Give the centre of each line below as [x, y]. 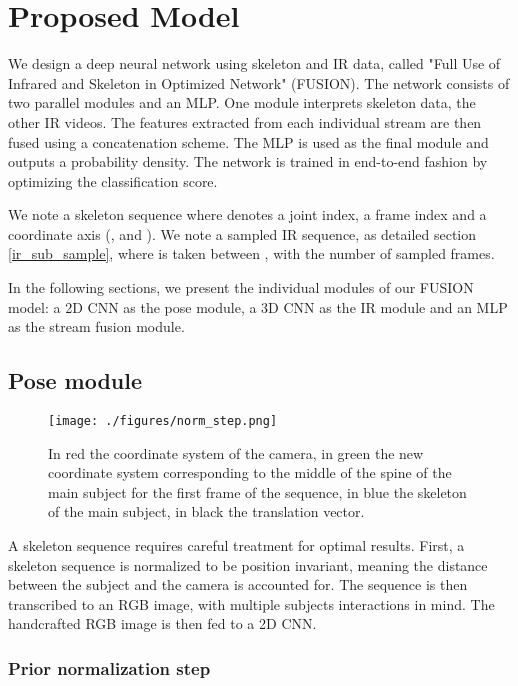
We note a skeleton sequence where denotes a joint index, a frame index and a [247, 214]
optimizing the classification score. [113, 180]
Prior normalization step [109, 667]
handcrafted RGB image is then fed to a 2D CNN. [162, 623]
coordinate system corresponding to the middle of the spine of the [250, 472]
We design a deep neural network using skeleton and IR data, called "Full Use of [254, 63]
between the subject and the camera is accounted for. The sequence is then [238, 584]
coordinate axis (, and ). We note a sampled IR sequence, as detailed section [242, 233]
